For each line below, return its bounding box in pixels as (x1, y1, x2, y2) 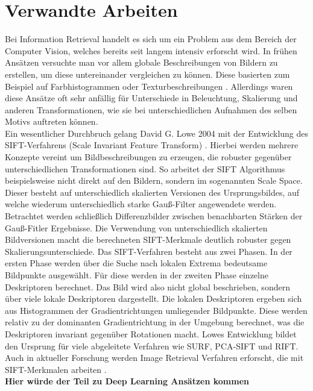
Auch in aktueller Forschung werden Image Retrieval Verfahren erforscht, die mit (5, 351, 304, 364)
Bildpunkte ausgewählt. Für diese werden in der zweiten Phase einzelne (5, 269, 268, 281)
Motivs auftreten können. (5, 115, 98, 128)
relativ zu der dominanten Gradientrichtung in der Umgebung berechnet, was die (5, 316, 305, 328)
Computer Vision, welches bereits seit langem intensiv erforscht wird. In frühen (5, 44, 297, 57)
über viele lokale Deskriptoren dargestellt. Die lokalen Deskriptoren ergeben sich (5, 292, 302, 305)
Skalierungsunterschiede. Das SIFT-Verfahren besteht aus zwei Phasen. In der (5, 245, 292, 257)
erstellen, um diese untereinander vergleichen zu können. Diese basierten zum (5, 67, 290, 80)
